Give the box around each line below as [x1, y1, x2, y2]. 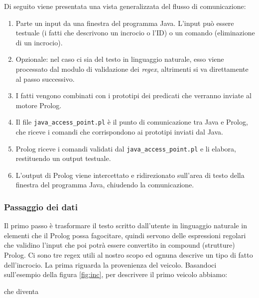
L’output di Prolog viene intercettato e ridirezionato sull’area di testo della [15, 169, 245, 180]
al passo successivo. [15, 73, 75, 84]
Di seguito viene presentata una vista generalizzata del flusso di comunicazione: [4, 1, 246, 11]
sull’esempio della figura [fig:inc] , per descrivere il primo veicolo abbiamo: [4, 269, 228, 280]
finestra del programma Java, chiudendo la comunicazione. [15, 179, 194, 190]
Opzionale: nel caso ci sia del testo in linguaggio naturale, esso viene [15, 54, 224, 64]
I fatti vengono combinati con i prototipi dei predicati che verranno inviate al [15, 90, 252, 101]
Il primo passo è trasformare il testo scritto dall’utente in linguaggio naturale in [4, 220, 247, 231]
